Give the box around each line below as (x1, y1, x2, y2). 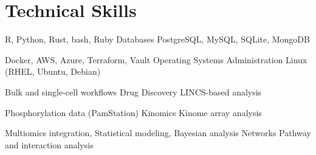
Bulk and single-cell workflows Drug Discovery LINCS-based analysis (5, 85, 262, 98)
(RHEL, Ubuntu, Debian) (5, 65, 101, 78)
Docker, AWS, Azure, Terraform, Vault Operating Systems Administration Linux (5, 53, 307, 66)
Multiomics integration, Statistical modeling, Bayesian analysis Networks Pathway (5, 126, 311, 139)
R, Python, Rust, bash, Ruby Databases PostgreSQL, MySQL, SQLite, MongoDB (5, 33, 310, 46)
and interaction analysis (5, 138, 94, 151)
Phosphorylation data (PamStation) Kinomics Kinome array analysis (5, 106, 262, 119)
